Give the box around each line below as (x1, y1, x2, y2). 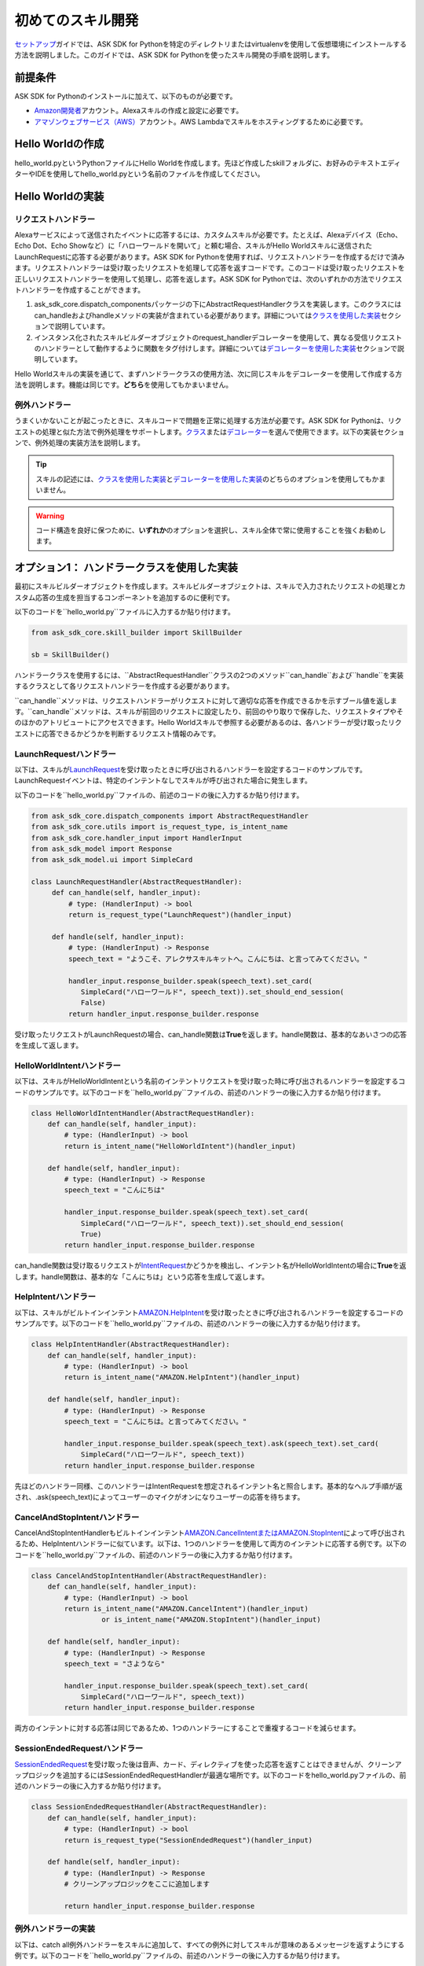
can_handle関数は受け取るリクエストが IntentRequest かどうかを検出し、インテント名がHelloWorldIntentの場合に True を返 (14, 1261, 407, 1270)
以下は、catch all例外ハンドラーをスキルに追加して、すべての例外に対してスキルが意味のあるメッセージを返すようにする (14, 1939, 405, 1949)
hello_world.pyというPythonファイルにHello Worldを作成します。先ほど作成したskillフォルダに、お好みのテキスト (14, 158, 381, 168)
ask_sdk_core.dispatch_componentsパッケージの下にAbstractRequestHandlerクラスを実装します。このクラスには (34, 300, 402, 309)
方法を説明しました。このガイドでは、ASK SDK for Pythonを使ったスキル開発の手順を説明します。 (14, 50, 334, 59)
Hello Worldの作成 (14, 138, 104, 151)
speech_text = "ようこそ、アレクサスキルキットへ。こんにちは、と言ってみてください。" (68, 954, 368, 963)
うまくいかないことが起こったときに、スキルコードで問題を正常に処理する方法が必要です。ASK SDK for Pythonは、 (14, 416, 389, 425)
